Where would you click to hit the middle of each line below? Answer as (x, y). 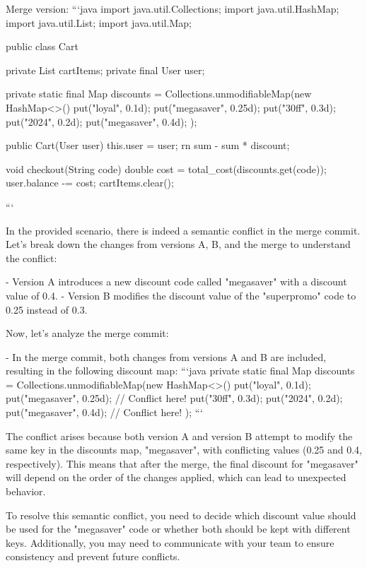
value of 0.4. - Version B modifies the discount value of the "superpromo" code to (181, 295)
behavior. (26, 491)
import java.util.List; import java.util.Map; (99, 22)
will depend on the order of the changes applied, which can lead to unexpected (176, 477)
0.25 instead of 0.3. (47, 309)
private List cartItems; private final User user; (105, 70)
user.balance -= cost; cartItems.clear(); (90, 183)
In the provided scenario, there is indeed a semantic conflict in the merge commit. (183, 230)
